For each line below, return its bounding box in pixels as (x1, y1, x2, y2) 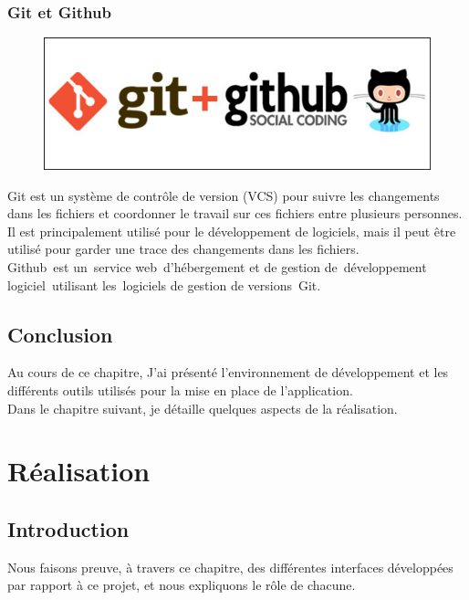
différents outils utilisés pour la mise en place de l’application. (7, 380, 353, 399)
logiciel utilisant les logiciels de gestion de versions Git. (7, 275, 321, 294)
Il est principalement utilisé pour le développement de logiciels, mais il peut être (7, 221, 456, 240)
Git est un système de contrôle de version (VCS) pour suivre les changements (7, 185, 440, 205)
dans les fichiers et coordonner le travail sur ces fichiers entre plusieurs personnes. (7, 204, 463, 223)
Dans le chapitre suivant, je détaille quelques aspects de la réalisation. (7, 398, 398, 417)
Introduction (7, 514, 130, 542)
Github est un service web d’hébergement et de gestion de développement (7, 257, 427, 276)
